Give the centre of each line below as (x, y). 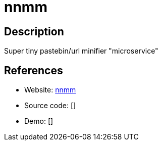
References (34, 70)
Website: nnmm (50, 90)
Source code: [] (50, 106)
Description (34, 31)
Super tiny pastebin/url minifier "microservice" (81, 51)
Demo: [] (39, 121)
